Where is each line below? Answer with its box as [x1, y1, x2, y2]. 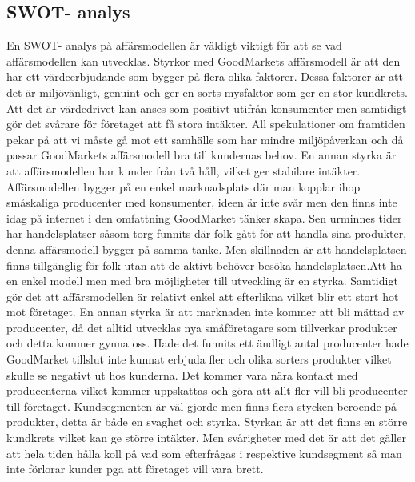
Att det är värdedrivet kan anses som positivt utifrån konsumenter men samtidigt [6, 99, 407, 116]
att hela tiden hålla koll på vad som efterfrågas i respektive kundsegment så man [6, 444, 402, 461]
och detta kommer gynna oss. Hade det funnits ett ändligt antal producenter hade [6, 335, 409, 351]
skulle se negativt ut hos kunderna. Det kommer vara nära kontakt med [6, 366, 358, 383]
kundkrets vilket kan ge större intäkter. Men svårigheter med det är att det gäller [6, 429, 406, 446]
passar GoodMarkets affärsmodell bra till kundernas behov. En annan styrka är [6, 147, 397, 163]
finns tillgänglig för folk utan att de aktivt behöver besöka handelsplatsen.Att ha [6, 256, 402, 273]
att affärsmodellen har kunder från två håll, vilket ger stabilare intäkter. [6, 162, 361, 179]
